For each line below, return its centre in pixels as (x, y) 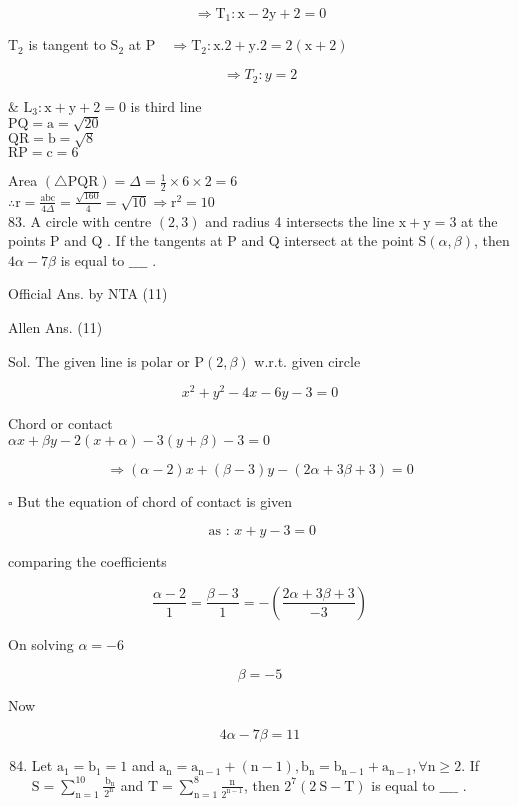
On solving (41, 643)
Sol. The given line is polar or (99, 360)
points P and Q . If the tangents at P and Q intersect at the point (211, 240)
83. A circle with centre (80, 220)
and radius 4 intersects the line (300, 220)
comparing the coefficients (87, 561)
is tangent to (67, 44)
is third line (166, 105)
